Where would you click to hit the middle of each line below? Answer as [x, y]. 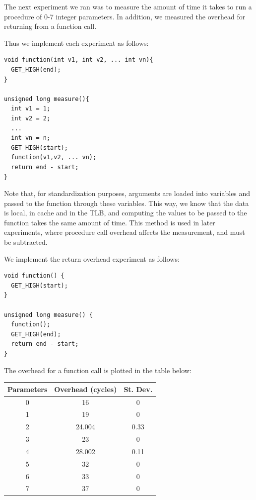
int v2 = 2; [31, 118]
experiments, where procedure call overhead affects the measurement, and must [125, 232]
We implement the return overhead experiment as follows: [92, 258]
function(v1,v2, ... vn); [54, 157]
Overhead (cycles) [86, 389]
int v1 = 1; [31, 109]
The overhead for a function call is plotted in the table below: [98, 370]
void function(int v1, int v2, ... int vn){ [79, 60]
